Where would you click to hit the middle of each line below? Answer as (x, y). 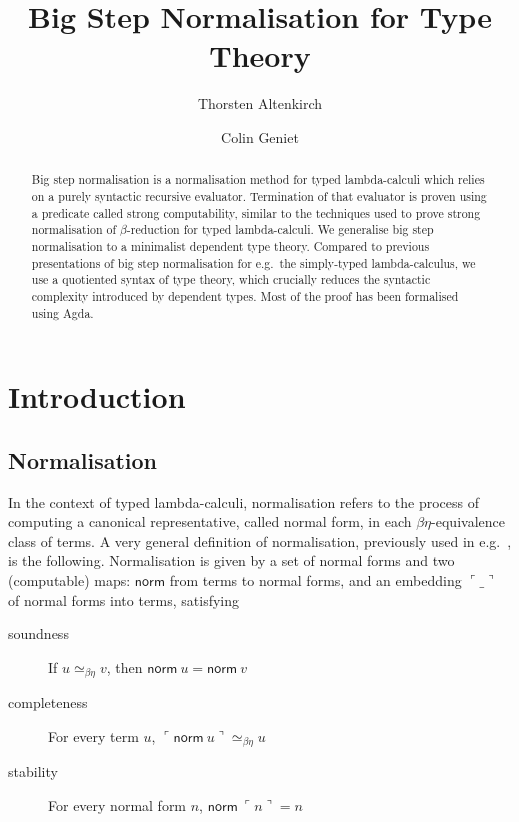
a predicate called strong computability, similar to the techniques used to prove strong (256, 212)
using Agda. (62, 312)
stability (33, 771)
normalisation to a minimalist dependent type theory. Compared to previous (230, 245)
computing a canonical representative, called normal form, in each (210, 521)
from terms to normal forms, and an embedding (315, 579)
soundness (38, 633)
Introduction (97, 396)
